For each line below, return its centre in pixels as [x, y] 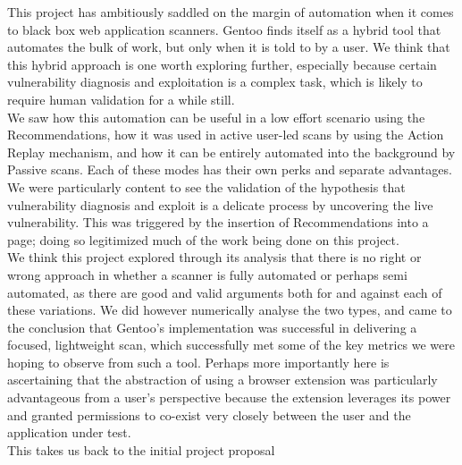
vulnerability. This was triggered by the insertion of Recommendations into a [218, 222]
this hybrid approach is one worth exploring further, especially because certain [222, 64]
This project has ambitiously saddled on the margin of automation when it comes [231, 12]
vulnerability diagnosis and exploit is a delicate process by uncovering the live [220, 204]
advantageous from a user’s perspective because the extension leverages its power [229, 397]
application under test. [69, 432]
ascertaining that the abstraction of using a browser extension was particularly [223, 380]
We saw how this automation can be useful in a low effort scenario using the [216, 117]
